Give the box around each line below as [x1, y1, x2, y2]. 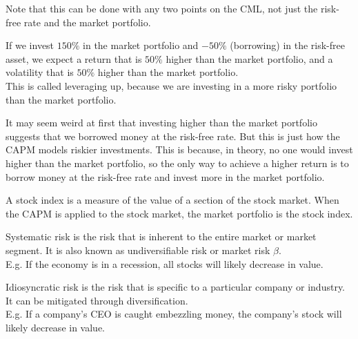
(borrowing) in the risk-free [230, 38, 345, 52]
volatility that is [6, 65, 74, 79]
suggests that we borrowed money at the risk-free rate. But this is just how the [6, 128, 340, 143]
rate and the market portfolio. [23, 14, 151, 29]
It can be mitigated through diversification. [6, 293, 188, 307]
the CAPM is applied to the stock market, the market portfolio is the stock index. [6, 206, 353, 220]
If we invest [6, 38, 54, 52]
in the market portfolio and [83, 38, 199, 52]
